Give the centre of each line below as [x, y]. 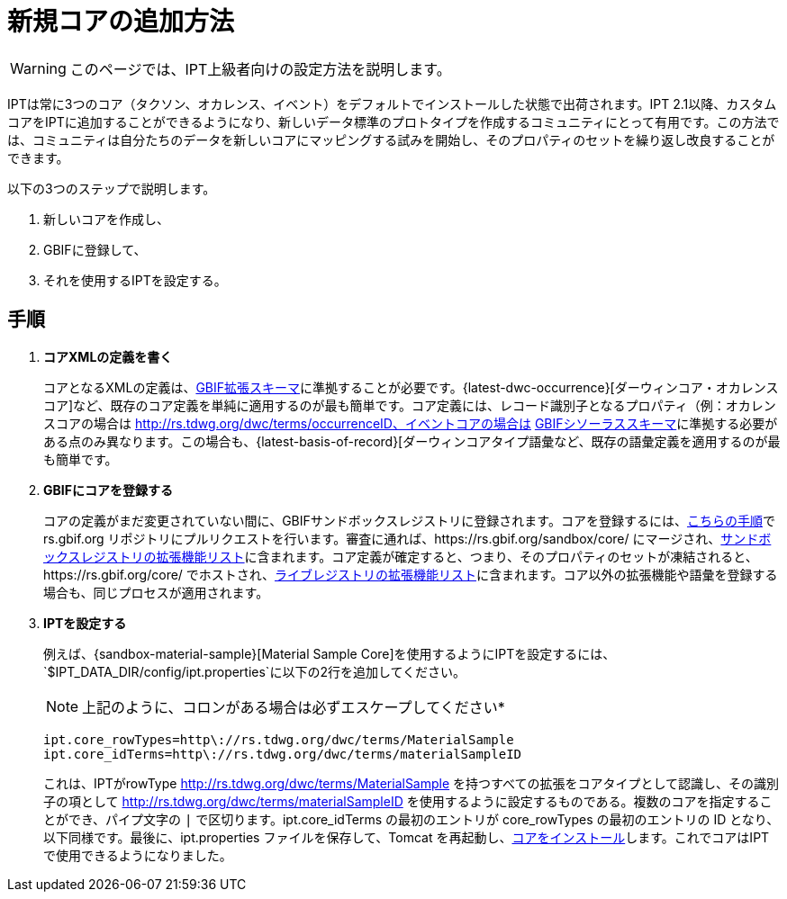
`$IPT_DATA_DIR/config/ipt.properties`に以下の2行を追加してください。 [255, 671]
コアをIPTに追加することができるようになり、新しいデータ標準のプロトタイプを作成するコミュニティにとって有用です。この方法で [393, 121]
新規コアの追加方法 [121, 22]
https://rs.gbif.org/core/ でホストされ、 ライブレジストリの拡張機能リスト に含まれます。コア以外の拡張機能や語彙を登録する [411, 574]
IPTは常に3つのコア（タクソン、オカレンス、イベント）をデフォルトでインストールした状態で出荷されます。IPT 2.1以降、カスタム [392, 103]
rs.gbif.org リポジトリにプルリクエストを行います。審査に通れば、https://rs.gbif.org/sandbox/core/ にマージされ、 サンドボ [407, 538]
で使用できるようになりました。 [138, 855]
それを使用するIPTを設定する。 [135, 280]
